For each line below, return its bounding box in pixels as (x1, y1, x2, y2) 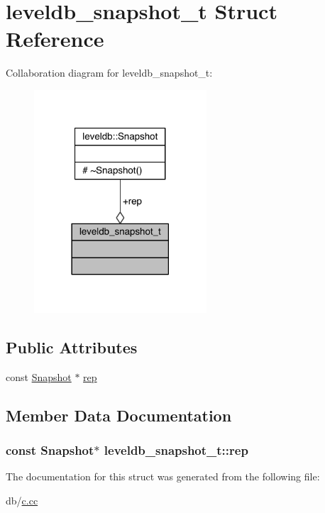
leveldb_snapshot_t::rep (104, 441, 248, 459)
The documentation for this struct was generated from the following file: (6, 469, 320, 484)
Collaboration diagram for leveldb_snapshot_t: (6, 65, 213, 80)
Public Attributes (6, 336, 138, 358)
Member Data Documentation (6, 404, 232, 426)
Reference (6, 24, 104, 53)
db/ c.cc (6, 493, 38, 508)
